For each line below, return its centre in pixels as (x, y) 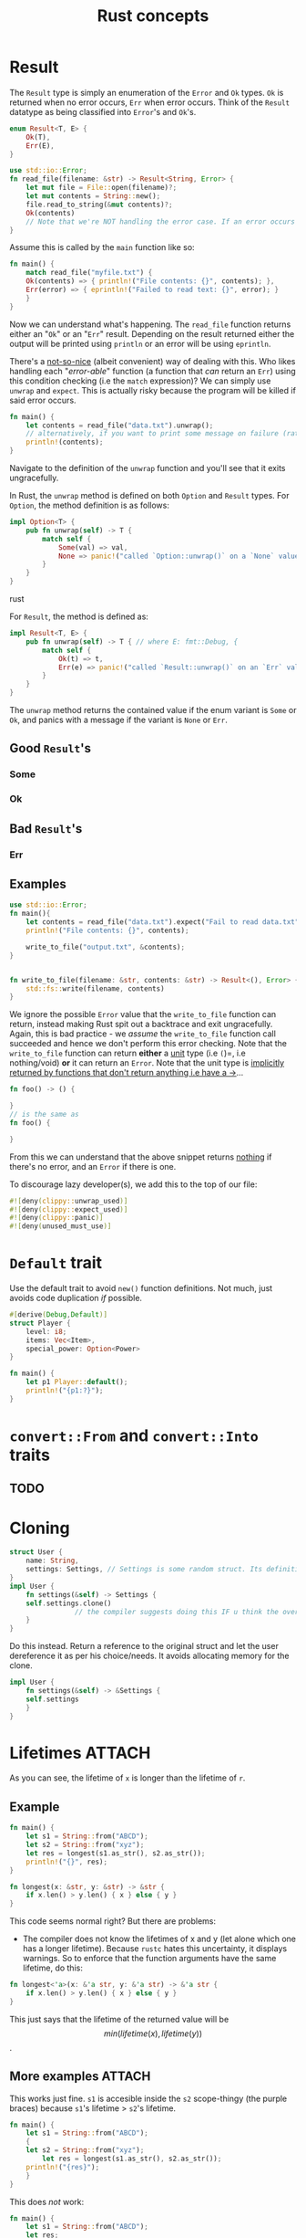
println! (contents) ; (65, 442)
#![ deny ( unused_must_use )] (61, 1226)
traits (30, 1455)
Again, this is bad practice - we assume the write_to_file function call (143, 1034)
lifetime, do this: (53, 1968)
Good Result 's (50, 748)
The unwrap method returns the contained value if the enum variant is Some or (153, 710)
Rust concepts (153, 16)
